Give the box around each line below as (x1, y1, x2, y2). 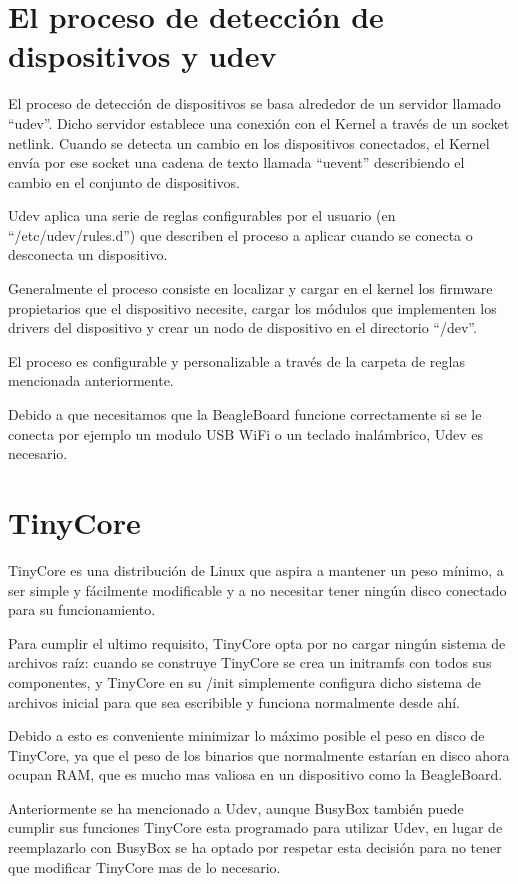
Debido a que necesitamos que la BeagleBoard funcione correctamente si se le (8, 404, 482, 425)
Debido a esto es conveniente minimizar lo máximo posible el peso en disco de (8, 725, 485, 746)
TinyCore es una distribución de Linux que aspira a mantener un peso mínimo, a (8, 559, 504, 580)
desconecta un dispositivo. (8, 244, 168, 265)
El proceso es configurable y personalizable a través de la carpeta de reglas (8, 350, 465, 371)
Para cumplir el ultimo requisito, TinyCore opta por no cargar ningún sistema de (8, 632, 506, 653)
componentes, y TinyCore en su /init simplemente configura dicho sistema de (8, 671, 481, 692)
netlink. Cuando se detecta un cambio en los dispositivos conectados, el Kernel (8, 132, 490, 153)
